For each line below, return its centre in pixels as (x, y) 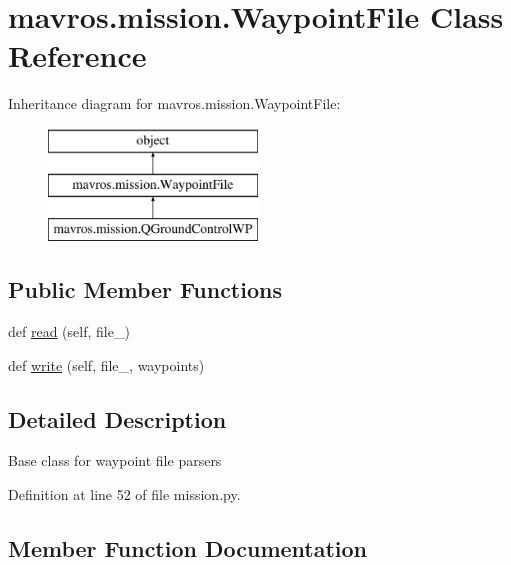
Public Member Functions (145, 289)
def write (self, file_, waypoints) (106, 364)
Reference (77, 55)
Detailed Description (117, 418)
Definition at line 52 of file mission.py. (124, 494)
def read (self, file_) (69, 331)
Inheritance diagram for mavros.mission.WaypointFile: (174, 103)
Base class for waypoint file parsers (115, 460)
